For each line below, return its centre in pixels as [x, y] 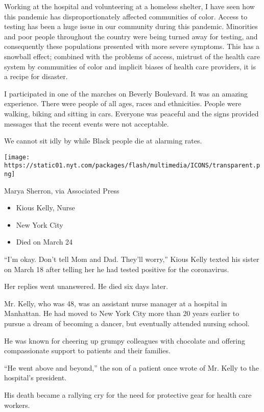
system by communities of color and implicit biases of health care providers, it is [130, 66]
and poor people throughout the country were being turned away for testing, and [131, 36]
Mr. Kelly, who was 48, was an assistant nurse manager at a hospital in [116, 303]
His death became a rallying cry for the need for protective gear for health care [128, 395]
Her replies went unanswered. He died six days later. [86, 286]
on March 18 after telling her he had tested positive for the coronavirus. [117, 269]
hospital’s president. [35, 378]
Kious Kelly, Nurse [45, 208]
